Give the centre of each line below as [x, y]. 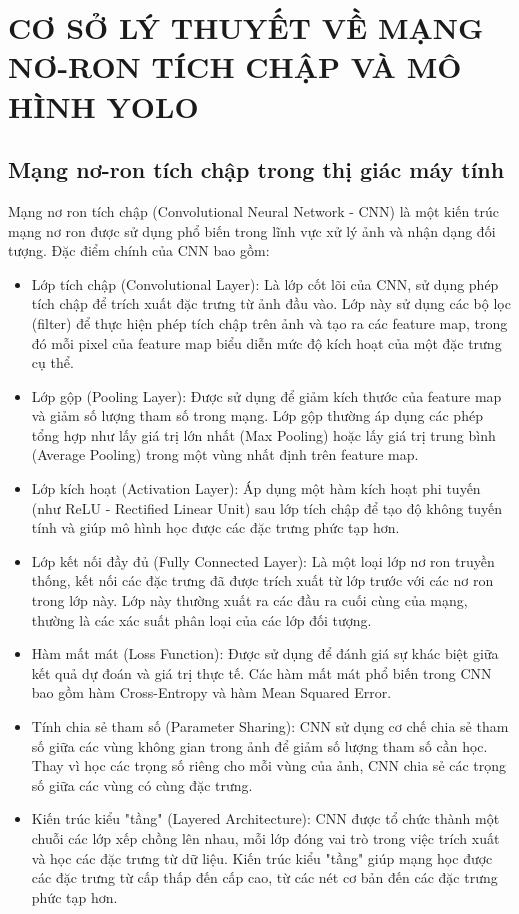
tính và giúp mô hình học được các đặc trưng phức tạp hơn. [215, 527]
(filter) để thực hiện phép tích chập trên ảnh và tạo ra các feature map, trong [269, 322]
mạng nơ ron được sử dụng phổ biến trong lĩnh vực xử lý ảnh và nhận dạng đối [252, 230]
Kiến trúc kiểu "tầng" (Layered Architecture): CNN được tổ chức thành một [265, 818]
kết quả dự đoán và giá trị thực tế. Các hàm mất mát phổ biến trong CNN [261, 672]
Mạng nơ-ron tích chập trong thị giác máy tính [256, 169]
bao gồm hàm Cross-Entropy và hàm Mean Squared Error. [211, 692]
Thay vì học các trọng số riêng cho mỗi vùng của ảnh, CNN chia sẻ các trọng [269, 765]
